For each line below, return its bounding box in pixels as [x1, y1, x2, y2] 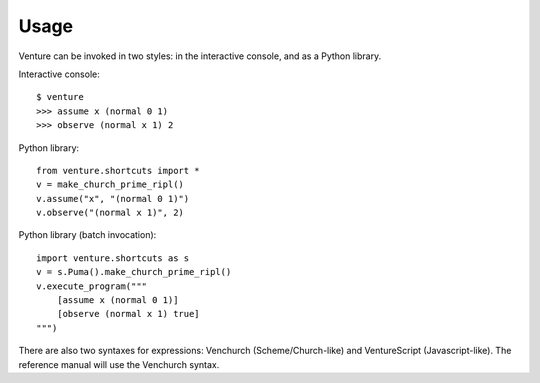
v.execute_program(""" [36, 280, 148, 292]
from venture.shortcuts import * [36, 165, 200, 176]
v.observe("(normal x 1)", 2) [36, 207, 185, 219]
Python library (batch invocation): [18, 229, 157, 241]
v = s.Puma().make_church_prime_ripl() [36, 266, 232, 278]
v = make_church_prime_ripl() [36, 179, 185, 190]
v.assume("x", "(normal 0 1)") [36, 193, 190, 204]
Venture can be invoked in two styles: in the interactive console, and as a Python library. [18, 50, 382, 62]
